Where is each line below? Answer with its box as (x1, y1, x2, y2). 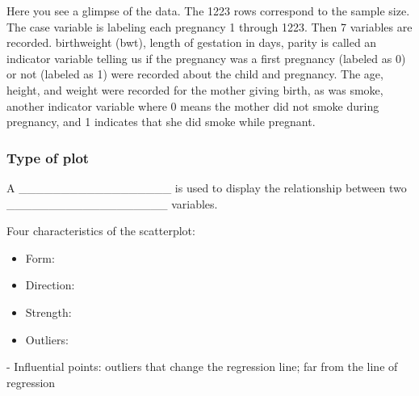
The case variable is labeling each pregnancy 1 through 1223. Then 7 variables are (6, 18, 413, 35)
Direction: (25, 276, 75, 293)
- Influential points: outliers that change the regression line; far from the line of (6, 358, 398, 375)
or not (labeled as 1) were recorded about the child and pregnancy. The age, (6, 65, 383, 82)
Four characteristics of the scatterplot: (6, 222, 195, 239)
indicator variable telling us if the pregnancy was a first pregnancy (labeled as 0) (6, 49, 406, 66)
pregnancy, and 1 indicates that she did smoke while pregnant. (6, 113, 316, 130)
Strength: (25, 303, 72, 320)
